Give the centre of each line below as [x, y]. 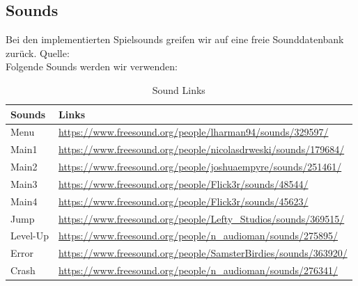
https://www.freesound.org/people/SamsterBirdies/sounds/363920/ [203, 253]
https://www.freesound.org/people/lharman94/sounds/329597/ [194, 132]
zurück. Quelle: [38, 53]
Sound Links [179, 89]
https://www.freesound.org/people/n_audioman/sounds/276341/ [199, 270]
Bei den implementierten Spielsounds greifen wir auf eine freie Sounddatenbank [175, 39]
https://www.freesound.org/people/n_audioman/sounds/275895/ [199, 236]
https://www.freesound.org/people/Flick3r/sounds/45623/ [184, 201]
